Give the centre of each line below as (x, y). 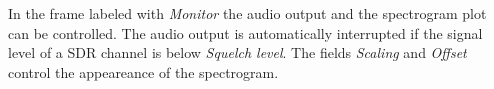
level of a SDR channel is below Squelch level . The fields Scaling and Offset (237, 52)
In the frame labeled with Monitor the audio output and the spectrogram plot (247, 13)
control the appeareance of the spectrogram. (143, 71)
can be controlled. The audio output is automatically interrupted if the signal (245, 32)
